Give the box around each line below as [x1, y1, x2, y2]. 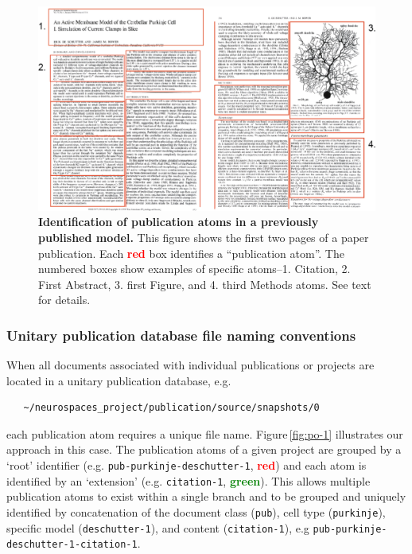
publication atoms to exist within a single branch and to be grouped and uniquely [6, 488, 406, 505]
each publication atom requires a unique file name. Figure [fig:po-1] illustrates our [6, 425, 403, 442]
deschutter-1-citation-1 [6, 539, 138, 551]
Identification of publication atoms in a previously [38, 213, 319, 230]
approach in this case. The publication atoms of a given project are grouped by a [6, 441, 402, 458]
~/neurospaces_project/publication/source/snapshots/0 [23, 402, 320, 414]
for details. [38, 291, 91, 308]
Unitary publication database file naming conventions [6, 325, 356, 345]
